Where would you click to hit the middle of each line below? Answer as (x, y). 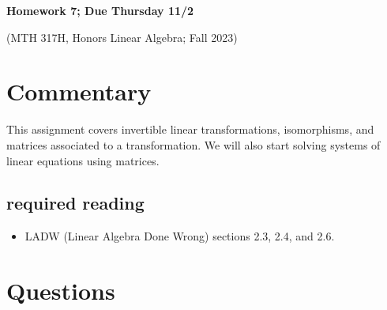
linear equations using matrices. (83, 160)
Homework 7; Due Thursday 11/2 (100, 10)
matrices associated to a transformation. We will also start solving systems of (193, 144)
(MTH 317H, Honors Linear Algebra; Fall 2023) (122, 37)
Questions (61, 291)
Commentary (79, 91)
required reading (75, 203)
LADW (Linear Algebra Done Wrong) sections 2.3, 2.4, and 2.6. (180, 236)
